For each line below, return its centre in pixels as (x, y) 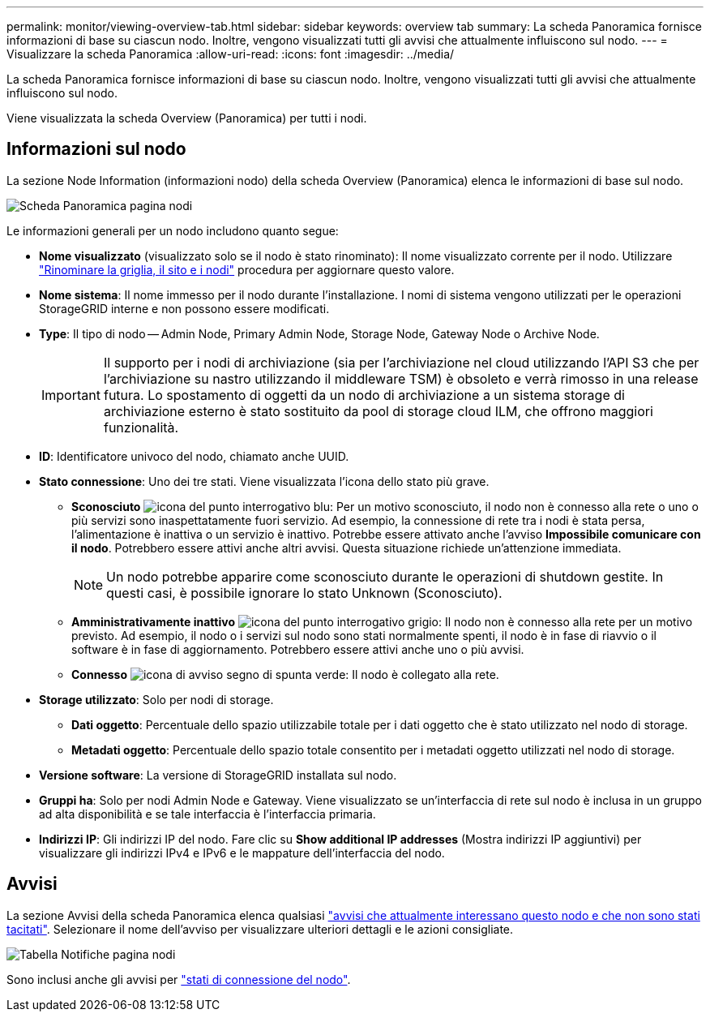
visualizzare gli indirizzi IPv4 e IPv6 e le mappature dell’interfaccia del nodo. (242, 853)
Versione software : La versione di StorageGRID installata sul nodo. (218, 775)
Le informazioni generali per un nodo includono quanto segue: (173, 230)
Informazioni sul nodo (96, 149)
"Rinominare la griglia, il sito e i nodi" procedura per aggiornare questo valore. (247, 269)
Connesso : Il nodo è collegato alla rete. (285, 674)
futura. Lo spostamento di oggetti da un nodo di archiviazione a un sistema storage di (364, 395)
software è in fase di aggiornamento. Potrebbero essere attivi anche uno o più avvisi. (298, 649)
